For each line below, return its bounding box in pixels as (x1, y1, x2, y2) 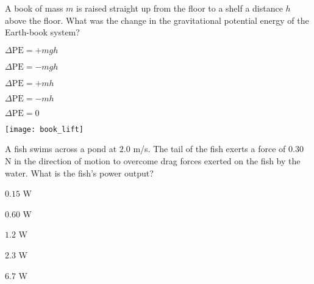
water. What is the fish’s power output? (5, 166, 154, 179)
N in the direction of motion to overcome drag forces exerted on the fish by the (5, 155, 301, 167)
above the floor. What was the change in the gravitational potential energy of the (5, 13, 309, 26)
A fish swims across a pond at (5, 142, 117, 155)
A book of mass (5, 2, 63, 14)
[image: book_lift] (5, 125, 84, 134)
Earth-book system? (5, 26, 80, 38)
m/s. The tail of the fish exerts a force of (133, 142, 286, 155)
